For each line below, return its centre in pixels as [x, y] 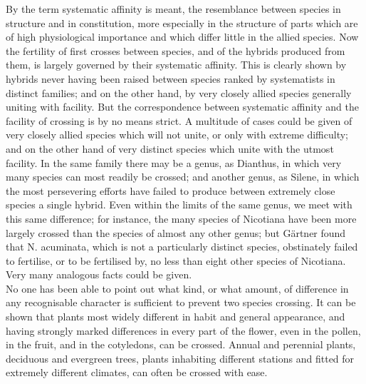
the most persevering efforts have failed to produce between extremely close [171, 190]
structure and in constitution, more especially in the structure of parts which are [182, 22]
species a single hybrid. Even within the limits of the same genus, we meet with [179, 204]
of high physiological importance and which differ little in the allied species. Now [182, 37]
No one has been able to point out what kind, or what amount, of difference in [177, 288]
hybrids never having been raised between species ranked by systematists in [171, 78]
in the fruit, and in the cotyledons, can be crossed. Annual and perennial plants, [181, 344]
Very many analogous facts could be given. [99, 274]
